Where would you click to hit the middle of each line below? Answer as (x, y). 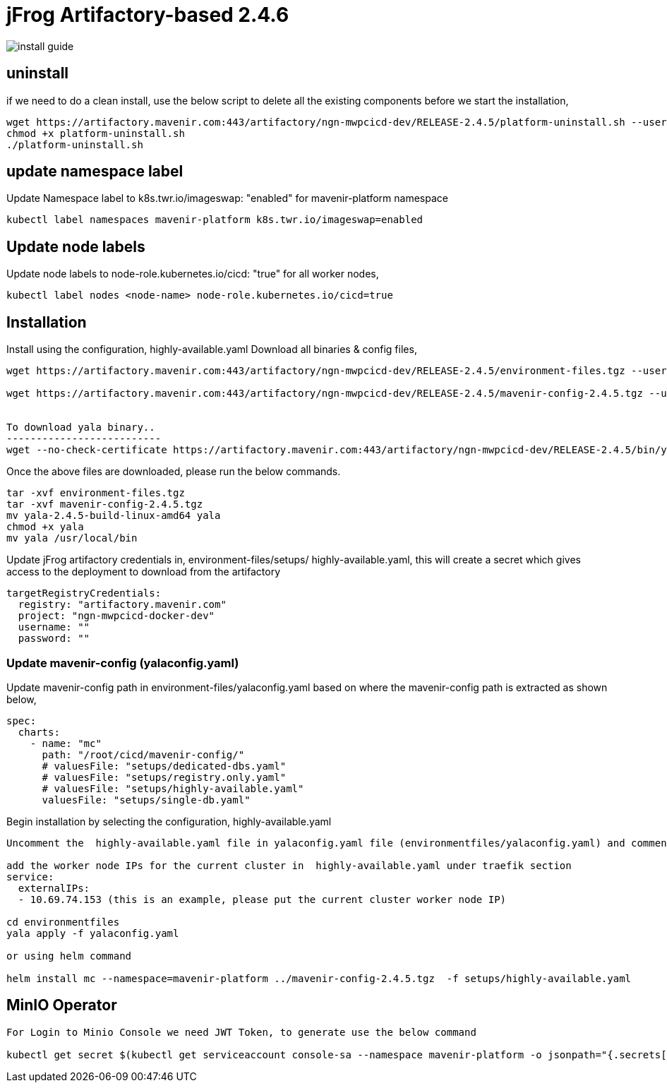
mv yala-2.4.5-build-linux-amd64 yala (114, 516)
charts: (39, 732)
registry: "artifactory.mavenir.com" (122, 605)
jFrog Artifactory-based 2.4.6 (148, 15)
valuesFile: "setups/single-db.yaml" (146, 800)
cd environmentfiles (63, 922)
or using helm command (69, 956)
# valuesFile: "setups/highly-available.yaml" (173, 788)
